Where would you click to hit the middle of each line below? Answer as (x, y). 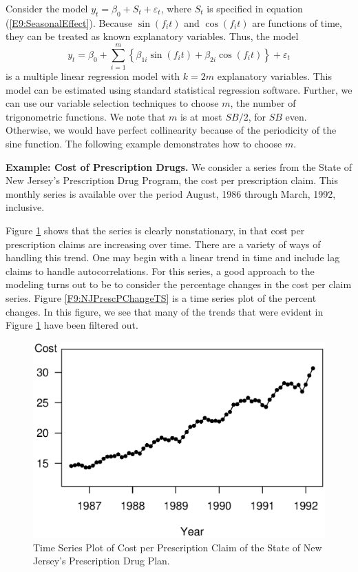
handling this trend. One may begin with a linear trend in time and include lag (173, 257)
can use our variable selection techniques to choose (112, 103)
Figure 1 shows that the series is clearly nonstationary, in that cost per (155, 231)
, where (176, 8)
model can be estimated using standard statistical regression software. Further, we (179, 89)
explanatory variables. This (274, 76)
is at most (201, 116)
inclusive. (25, 207)
